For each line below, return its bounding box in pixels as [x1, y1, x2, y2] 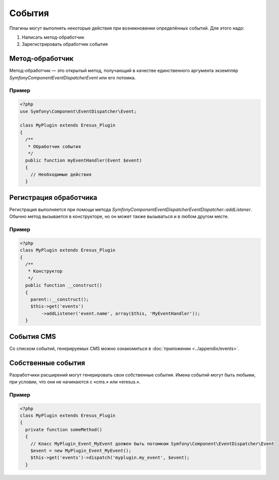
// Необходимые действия [30, 172, 92, 178]
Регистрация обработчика [9, 193, 98, 202]
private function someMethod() [25, 427, 103, 432]
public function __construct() [25, 283, 103, 288]
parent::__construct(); [30, 297, 89, 302]
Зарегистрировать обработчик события [22, 41, 108, 47]
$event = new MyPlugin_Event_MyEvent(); [30, 447, 132, 453]
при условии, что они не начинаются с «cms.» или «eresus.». [9, 379, 141, 385]
